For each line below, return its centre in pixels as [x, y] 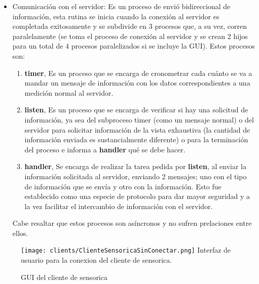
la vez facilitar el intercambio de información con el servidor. [119, 206]
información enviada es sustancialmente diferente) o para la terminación [136, 139]
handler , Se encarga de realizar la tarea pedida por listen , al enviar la [135, 166]
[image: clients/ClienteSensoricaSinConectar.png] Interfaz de [126, 250]
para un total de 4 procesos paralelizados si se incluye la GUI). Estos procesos [134, 46]
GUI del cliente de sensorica [64, 277]
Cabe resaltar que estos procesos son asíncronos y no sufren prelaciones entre [132, 223]
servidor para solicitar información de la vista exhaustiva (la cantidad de [137, 129]
